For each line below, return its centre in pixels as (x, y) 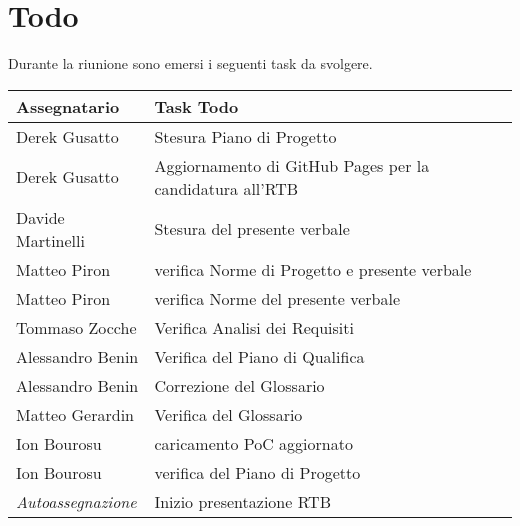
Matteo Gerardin (75, 414)
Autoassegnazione (76, 501)
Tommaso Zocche (76, 327)
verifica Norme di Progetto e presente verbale (313, 269)
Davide (40, 217)
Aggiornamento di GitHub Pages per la (292, 165)
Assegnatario (68, 106)
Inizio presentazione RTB (242, 501)
